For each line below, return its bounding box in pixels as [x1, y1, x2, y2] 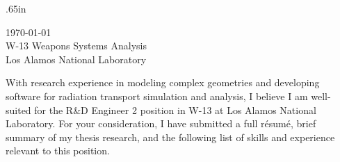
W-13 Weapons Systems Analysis [6, 38, 147, 53]
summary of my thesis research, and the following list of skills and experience [6, 129, 335, 144]
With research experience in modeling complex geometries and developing [6, 75, 320, 90]
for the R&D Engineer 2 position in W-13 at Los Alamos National [34, 102, 316, 117]
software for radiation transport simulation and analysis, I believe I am [6, 88, 308, 103]
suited [6, 102, 31, 117]
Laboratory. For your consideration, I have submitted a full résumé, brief [6, 116, 316, 131]
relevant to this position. [6, 143, 110, 158]
